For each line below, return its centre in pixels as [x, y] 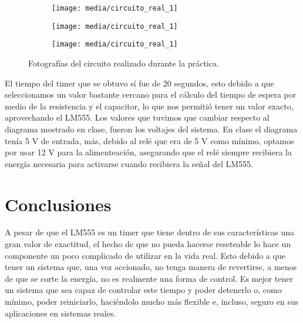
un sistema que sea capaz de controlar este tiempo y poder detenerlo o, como [143, 290]
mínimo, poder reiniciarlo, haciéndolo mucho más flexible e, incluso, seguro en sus [152, 301]
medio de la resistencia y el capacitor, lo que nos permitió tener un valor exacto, [149, 106]
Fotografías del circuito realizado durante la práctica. [124, 63]
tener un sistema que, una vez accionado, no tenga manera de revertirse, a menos [151, 267]
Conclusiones [58, 204]
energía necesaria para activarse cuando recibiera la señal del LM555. [129, 163]
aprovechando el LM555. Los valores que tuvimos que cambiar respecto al [137, 117]
